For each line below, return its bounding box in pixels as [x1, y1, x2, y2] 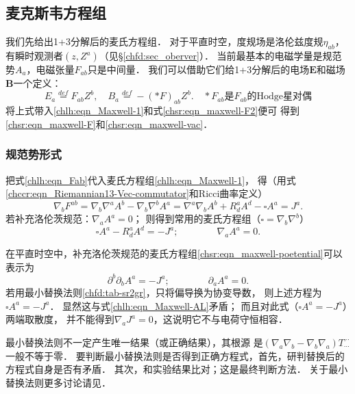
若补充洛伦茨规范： [5, 211, 92, 226]
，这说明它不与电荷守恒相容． [153, 312, 288, 326]
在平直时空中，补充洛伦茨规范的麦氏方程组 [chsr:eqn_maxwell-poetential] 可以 [5, 246, 343, 260]
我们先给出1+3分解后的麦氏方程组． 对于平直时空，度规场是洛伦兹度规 [5, 34, 323, 49]
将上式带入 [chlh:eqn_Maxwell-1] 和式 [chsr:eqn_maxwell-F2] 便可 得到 [5, 103, 299, 118]
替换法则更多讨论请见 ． [5, 375, 111, 389]
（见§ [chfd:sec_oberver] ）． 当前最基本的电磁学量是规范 [99, 49, 342, 62]
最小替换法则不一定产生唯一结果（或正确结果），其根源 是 [5, 334, 263, 349]
